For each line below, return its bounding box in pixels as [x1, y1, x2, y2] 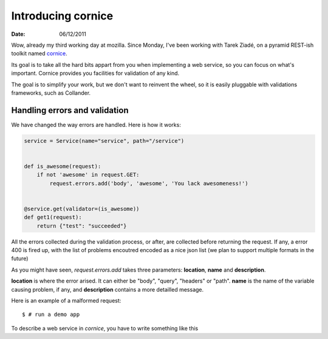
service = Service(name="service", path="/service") [24, 137, 185, 144]
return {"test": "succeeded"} [36, 222, 127, 229]
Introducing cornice [11, 9, 114, 22]
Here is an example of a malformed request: [11, 297, 121, 304]
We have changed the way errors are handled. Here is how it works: [11, 121, 182, 128]
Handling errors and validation [11, 105, 129, 115]
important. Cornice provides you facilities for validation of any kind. [11, 70, 180, 77]
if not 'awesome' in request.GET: [36, 171, 140, 179]
